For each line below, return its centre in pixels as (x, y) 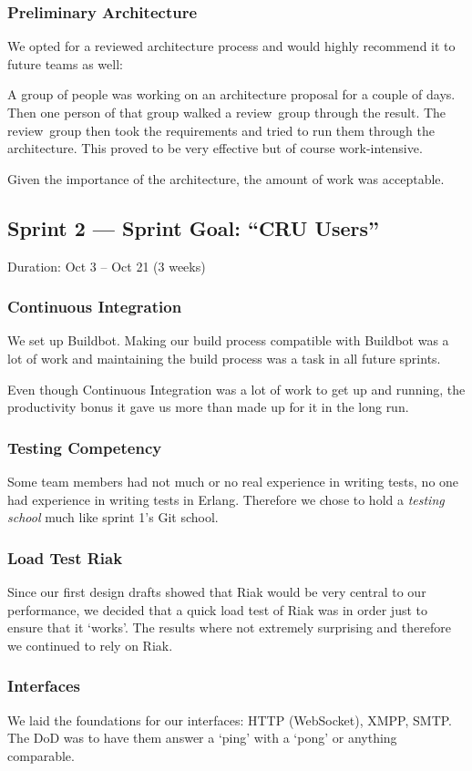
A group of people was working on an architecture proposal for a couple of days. (231, 94)
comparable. (41, 755)
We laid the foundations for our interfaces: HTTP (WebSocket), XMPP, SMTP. (230, 720)
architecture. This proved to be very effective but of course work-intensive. (215, 148)
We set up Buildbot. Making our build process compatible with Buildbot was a (228, 340)
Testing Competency (85, 447)
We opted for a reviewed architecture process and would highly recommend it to (231, 46)
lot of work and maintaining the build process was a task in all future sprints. (224, 358)
